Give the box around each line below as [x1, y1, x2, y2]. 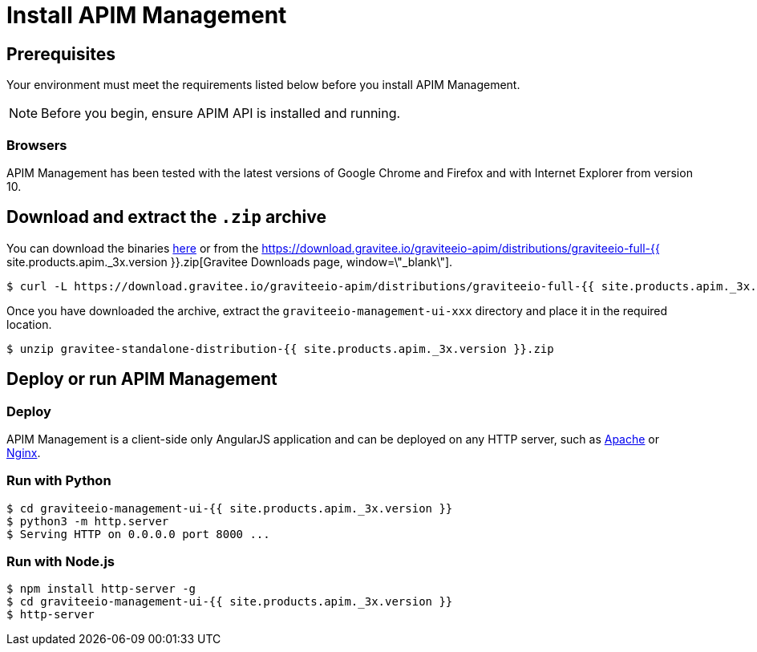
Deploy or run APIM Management [6, 369, 277, 390]
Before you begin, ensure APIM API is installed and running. [41, 105, 401, 122]
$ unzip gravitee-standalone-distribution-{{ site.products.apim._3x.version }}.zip [6, 342, 554, 355]
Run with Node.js [6, 553, 115, 570]
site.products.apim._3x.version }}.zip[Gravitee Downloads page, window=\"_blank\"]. [6, 254, 453, 269]
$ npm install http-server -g [6, 582, 196, 596]
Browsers [6, 136, 67, 153]
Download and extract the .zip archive [6, 207, 326, 228]
